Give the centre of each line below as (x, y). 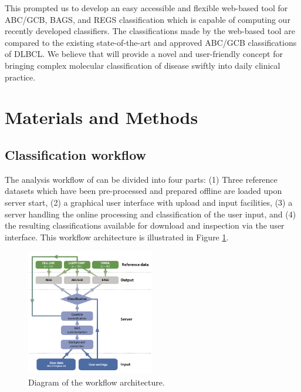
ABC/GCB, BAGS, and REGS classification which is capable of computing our (148, 19)
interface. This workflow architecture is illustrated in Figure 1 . (117, 237)
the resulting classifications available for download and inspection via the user (145, 225)
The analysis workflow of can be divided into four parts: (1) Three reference (141, 179)
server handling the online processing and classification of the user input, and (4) (150, 214)
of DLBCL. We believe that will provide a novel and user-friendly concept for (144, 54)
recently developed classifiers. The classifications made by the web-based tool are (150, 31)
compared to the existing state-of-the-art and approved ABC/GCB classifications (151, 42)
